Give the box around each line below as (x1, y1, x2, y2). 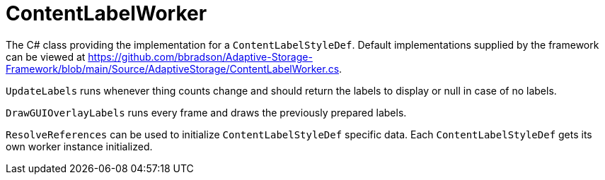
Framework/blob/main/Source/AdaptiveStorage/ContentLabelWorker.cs (6, 62, 340, 75)
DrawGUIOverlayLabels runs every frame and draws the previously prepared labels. (6, 106, 407, 119)
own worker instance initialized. (6, 140, 153, 152)
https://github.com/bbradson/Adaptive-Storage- (88, 50, 313, 63)
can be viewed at (6, 50, 86, 63)
